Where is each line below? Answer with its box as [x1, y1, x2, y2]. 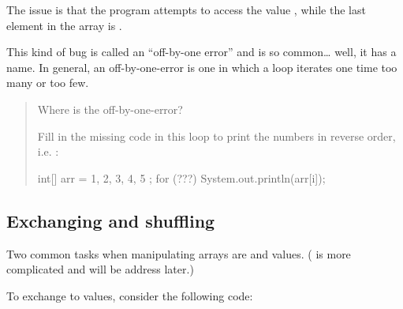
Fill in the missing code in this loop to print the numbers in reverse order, [37, 127, 396, 144]
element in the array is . [6, 17, 122, 33]
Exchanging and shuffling [6, 208, 215, 232]
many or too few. [6, 74, 89, 91]
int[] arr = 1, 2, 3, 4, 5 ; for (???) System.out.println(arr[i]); [37, 169, 326, 186]
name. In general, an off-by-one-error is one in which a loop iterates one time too [6, 58, 397, 75]
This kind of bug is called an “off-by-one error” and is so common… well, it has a [6, 43, 397, 60]
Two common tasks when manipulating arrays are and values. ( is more [6, 245, 351, 262]
